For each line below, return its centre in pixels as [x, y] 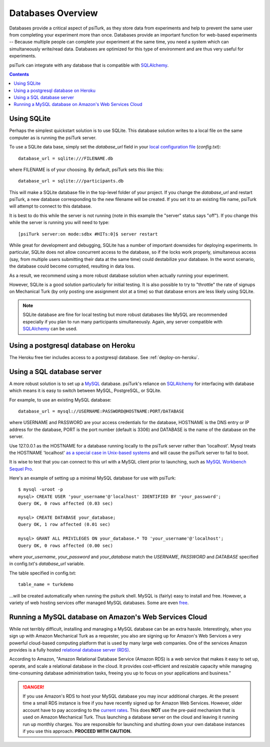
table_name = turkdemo [46, 584]
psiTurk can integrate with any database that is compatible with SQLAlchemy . [89, 65]
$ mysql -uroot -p [41, 489]
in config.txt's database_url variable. [47, 564]
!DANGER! [33, 687]
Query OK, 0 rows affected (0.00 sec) [66, 545]
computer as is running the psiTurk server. [53, 137]
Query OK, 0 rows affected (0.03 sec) [66, 503]
